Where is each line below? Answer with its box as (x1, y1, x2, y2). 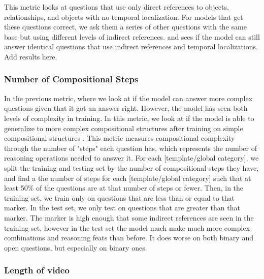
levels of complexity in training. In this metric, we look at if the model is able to (4, 112, 254, 123)
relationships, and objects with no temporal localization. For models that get (4, 11, 243, 22)
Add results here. (4, 51, 57, 61)
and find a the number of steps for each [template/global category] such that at (4, 172, 251, 183)
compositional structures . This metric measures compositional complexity (4, 133, 235, 143)
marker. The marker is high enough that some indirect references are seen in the (4, 212, 254, 223)
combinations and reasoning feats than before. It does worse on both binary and (4, 232, 253, 243)
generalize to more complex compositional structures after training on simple (4, 122, 243, 133)
